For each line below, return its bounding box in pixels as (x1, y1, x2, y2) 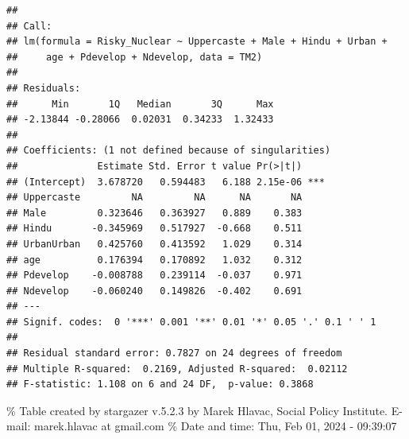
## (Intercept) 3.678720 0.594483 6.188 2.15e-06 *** (6, 176, 325, 188)
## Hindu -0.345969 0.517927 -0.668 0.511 (6, 223, 303, 235)
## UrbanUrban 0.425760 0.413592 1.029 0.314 (6, 238, 303, 250)
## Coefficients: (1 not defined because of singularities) (6, 145, 331, 157)
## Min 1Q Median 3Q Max (6, 98, 274, 110)
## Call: (6, 20, 52, 32)
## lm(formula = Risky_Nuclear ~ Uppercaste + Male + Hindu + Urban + (6, 36, 388, 48)
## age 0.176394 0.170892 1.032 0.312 (6, 254, 303, 266)
